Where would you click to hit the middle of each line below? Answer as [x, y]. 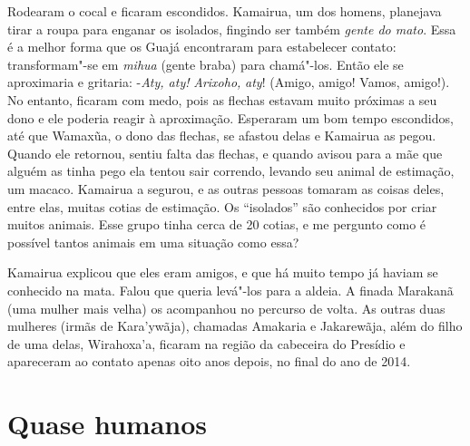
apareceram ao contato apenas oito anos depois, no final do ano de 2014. [209, 361]
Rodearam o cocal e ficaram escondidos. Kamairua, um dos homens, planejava [225, 11]
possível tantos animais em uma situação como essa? [153, 242]
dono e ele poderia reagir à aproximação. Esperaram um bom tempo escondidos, [230, 117]
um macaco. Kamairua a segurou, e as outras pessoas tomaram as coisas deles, [226, 188]
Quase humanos [107, 424]
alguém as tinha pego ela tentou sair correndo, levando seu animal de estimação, [231, 171]
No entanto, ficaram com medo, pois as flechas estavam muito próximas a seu [222, 99]
